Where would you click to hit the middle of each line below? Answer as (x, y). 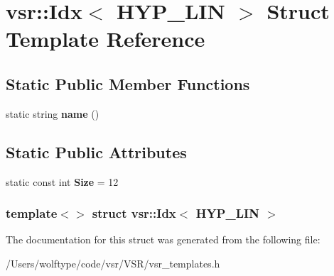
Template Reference (106, 39)
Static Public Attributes (96, 151)
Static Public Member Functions (128, 83)
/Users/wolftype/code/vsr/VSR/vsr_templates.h (113, 263)
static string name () (53, 113)
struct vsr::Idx (134, 213)
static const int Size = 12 (62, 181)
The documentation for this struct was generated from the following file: (163, 239)
